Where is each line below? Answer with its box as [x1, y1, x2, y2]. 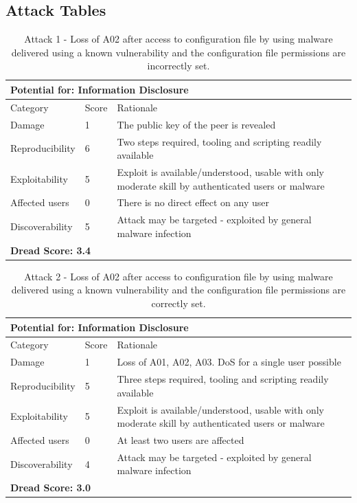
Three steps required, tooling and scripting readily [117, 372, 329, 386]
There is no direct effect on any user [117, 195, 269, 210]
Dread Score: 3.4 [10, 243, 91, 257]
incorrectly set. [147, 58, 210, 73]
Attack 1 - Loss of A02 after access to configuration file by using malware [24, 32, 333, 46]
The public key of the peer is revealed [117, 117, 276, 131]
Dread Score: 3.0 [10, 480, 91, 495]
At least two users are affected [117, 432, 244, 447]
